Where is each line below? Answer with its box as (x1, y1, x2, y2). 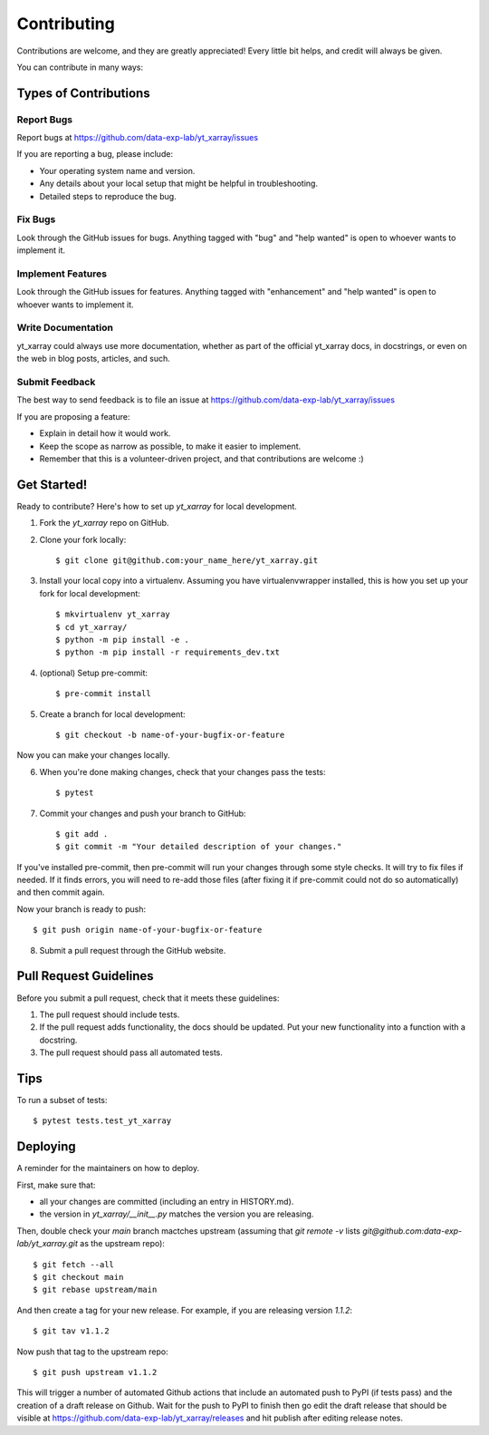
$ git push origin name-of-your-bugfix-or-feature (33, 925, 263, 936)
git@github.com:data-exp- (362, 1225, 463, 1236)
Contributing (16, 14, 115, 34)
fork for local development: (39, 587, 140, 598)
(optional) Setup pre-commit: (39, 667, 149, 678)
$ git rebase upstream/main (33, 1285, 158, 1295)
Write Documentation (16, 322, 113, 335)
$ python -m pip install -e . (55, 635, 190, 645)
